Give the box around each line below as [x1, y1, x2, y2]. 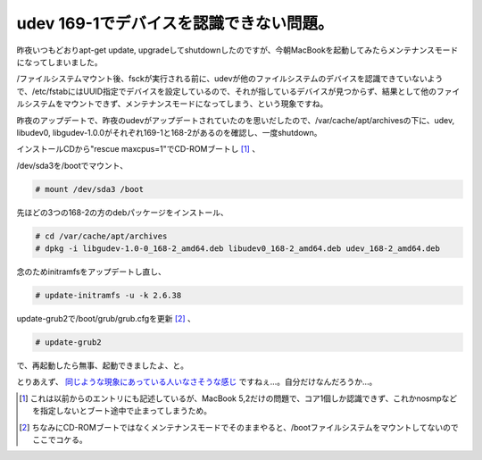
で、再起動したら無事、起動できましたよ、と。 [16, 360, 189, 371]
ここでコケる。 [32, 434, 88, 445]
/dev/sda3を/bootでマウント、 [16, 160, 129, 171]
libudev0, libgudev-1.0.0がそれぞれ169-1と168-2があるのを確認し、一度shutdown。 [16, 127, 322, 138]
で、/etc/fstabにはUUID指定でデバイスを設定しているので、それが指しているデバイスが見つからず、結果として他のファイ [16, 86, 461, 96]
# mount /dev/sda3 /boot [35, 184, 145, 194]
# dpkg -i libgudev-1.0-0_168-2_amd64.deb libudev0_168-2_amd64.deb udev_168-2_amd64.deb [35, 244, 441, 254]
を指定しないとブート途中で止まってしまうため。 [32, 406, 212, 416]
